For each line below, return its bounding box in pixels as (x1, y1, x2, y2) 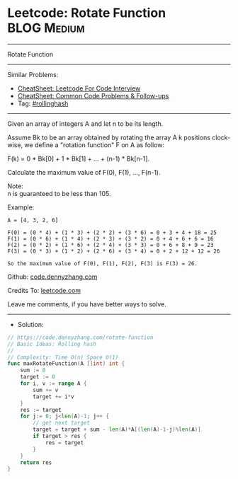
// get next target (33, 420, 91, 427)
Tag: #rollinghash (17, 99, 69, 108)
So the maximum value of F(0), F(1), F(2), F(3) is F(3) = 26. (7, 260, 198, 267)
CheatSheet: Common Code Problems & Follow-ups (17, 91, 169, 100)
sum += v (33, 386, 59, 393)
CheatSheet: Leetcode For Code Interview (17, 83, 141, 93)
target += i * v (33, 393, 74, 400)
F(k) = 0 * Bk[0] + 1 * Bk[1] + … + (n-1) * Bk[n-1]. (7, 154, 150, 163)
